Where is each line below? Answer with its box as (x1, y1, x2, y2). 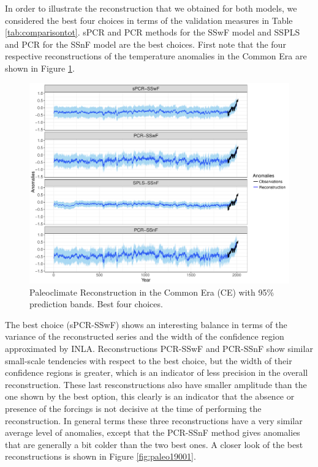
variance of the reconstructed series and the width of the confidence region (5, 330, 284, 343)
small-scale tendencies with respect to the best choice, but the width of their (5, 354, 292, 367)
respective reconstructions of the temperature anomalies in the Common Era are (5, 50, 307, 62)
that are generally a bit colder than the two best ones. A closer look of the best (5, 438, 303, 450)
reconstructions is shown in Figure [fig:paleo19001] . (5, 450, 196, 463)
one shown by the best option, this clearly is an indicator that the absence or (5, 390, 295, 403)
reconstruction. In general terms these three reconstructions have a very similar (5, 414, 303, 427)
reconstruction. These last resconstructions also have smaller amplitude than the (5, 378, 307, 390)
